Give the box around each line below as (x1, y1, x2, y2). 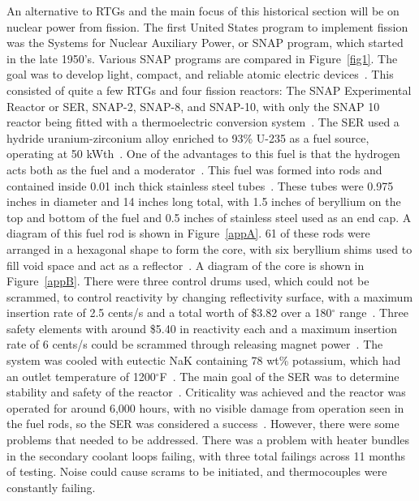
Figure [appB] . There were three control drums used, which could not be (6, 272, 369, 289)
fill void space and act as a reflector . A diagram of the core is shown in (6, 256, 365, 273)
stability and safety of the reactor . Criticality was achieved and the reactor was (6, 383, 406, 400)
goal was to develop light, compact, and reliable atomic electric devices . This (6, 66, 394, 83)
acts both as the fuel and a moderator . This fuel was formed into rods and (6, 161, 382, 178)
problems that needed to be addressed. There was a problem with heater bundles (6, 431, 410, 448)
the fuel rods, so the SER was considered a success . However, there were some (6, 415, 400, 432)
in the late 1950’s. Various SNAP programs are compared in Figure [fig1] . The (6, 49, 398, 66)
